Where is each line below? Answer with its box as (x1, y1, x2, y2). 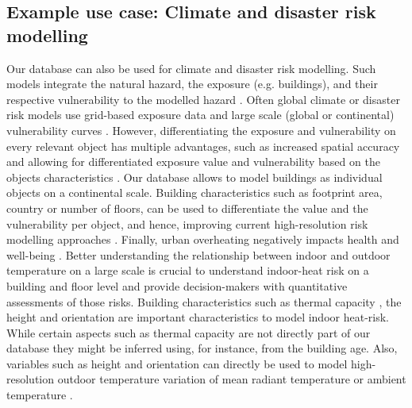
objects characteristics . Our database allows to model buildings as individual (6, 168, 383, 185)
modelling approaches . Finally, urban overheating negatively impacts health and (6, 231, 399, 248)
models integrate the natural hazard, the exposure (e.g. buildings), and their (6, 75, 378, 92)
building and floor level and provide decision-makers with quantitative (6, 277, 348, 294)
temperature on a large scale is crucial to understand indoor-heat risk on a (6, 262, 369, 279)
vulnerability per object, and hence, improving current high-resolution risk (6, 215, 368, 232)
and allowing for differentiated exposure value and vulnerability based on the (6, 153, 380, 170)
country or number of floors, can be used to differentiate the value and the (6, 199, 368, 216)
